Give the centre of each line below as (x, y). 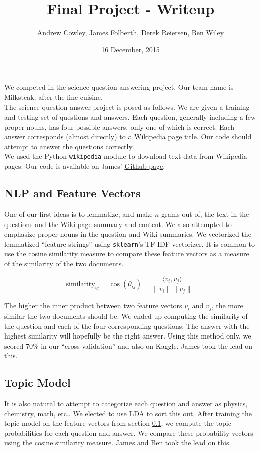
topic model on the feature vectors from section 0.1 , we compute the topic (118, 423)
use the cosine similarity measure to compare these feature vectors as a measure (127, 253)
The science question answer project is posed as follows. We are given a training (127, 107)
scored (14, 345)
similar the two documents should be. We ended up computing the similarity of (126, 316)
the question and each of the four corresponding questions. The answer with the (127, 326)
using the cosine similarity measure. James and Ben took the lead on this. (118, 443)
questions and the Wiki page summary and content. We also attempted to (118, 224)
